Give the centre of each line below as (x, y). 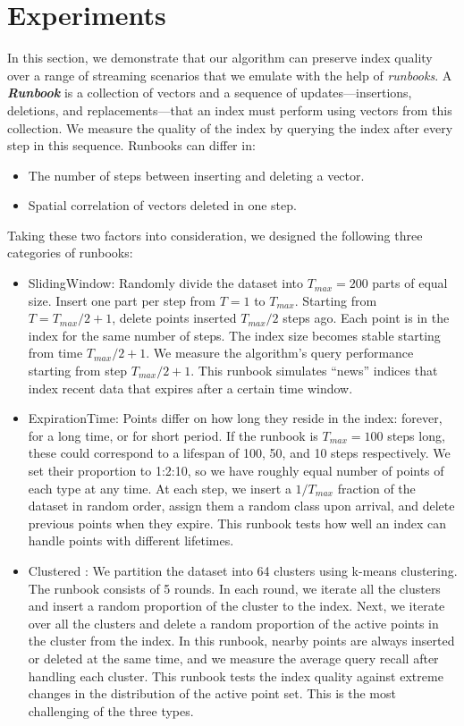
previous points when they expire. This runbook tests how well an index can (237, 523)
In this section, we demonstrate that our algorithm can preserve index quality (220, 58)
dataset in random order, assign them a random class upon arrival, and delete (241, 506)
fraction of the (376, 488)
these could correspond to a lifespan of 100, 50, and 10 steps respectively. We (239, 453)
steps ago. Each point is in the (366, 318)
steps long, (416, 435)
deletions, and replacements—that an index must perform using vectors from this (230, 110)
